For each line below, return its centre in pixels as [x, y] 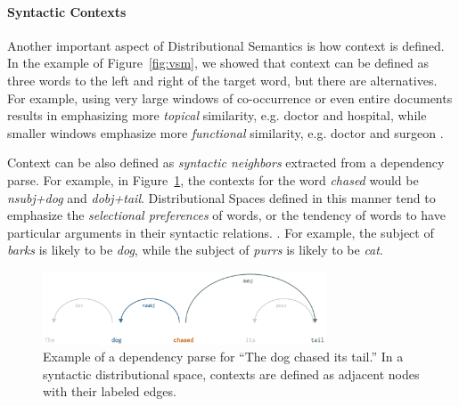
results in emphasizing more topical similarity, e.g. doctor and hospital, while [217, 115]
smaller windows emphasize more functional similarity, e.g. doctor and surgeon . [225, 132]
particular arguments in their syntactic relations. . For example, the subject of [221, 232]
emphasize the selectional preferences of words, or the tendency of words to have [226, 215]
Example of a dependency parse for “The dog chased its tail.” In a [223, 357]
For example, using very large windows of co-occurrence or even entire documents [230, 97]
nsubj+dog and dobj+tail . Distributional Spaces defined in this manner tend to [221, 197]
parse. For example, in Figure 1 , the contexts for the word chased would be [213, 179]
